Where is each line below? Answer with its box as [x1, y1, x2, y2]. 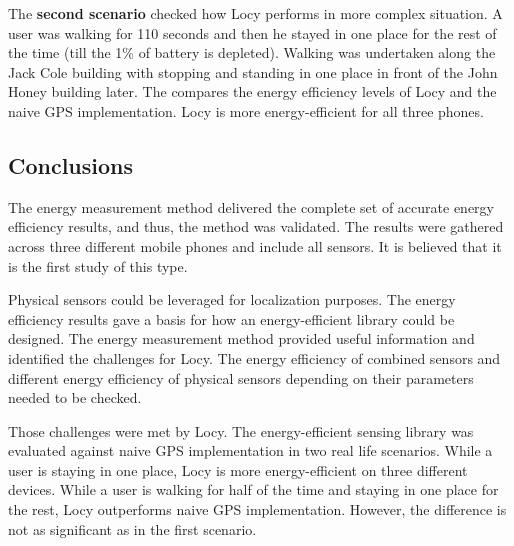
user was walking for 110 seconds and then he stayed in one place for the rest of [8, 22, 497, 43]
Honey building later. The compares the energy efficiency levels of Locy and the [8, 81, 497, 102]
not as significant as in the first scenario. [8, 518, 257, 539]
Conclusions [8, 149, 134, 180]
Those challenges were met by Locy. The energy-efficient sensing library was [8, 420, 474, 441]
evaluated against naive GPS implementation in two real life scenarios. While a [8, 440, 493, 461]
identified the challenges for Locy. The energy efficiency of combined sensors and [8, 347, 501, 368]
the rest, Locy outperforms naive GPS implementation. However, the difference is [8, 499, 507, 520]
